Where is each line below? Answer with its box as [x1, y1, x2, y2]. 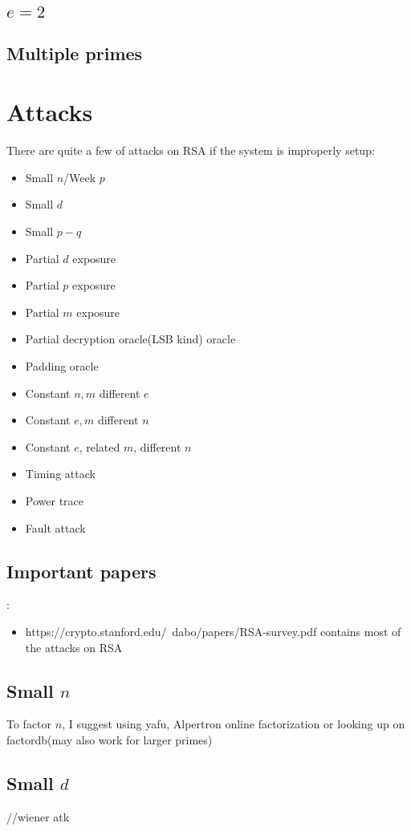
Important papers [6, 558, 157, 583]
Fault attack [25, 519, 86, 536]
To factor [6, 715, 52, 732]
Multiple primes [6, 40, 143, 65]
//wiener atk [6, 808, 70, 825]
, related [79, 438, 120, 455]
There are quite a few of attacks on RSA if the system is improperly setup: [6, 142, 375, 159]
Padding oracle [25, 358, 99, 375]
